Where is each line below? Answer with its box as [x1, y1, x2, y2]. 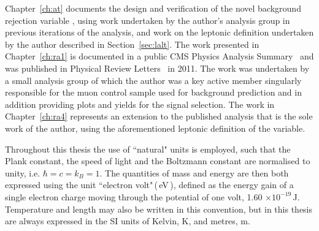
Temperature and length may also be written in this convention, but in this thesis [5, 202, 313, 215]
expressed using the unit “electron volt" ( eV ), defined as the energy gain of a [5, 178, 294, 191]
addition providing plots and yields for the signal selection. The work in [5, 97, 275, 110]
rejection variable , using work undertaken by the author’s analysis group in [5, 13, 290, 26]
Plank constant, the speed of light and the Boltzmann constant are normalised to [5, 154, 310, 167]
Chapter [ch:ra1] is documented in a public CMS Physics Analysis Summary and [5, 50, 314, 62]
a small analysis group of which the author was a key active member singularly [5, 74, 302, 86]
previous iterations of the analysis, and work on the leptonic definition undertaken [5, 26, 314, 39]
